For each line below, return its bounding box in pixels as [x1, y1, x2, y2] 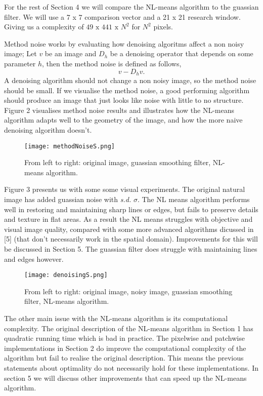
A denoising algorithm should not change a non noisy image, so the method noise [4, 75, 256, 86]
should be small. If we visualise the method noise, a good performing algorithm [4, 85, 250, 95]
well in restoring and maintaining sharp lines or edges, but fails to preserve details [4, 204, 258, 214]
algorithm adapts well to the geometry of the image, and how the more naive [4, 114, 243, 125]
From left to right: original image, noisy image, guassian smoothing [24, 286, 233, 296]
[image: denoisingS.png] [24, 271, 108, 279]
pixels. [153, 21, 173, 32]
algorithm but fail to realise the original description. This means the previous [4, 352, 244, 363]
